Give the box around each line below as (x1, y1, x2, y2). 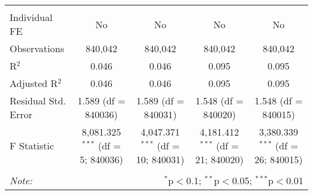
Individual (10, 10, 53, 24)
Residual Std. (10, 94, 66, 107)
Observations (10, 41, 64, 55)
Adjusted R (10, 76, 58, 90)
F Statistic (10, 139, 54, 152)
